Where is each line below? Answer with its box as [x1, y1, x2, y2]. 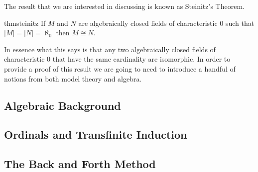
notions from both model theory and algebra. [4, 73, 142, 84]
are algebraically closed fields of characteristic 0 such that [78, 17, 255, 28]
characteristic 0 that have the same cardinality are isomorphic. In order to [4, 54, 231, 64]
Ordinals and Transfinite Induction [4, 127, 187, 142]
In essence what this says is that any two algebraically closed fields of [4, 44, 216, 54]
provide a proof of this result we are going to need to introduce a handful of [4, 63, 236, 74]
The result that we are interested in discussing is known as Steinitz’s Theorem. [4, 1, 245, 11]
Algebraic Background [4, 97, 121, 113]
